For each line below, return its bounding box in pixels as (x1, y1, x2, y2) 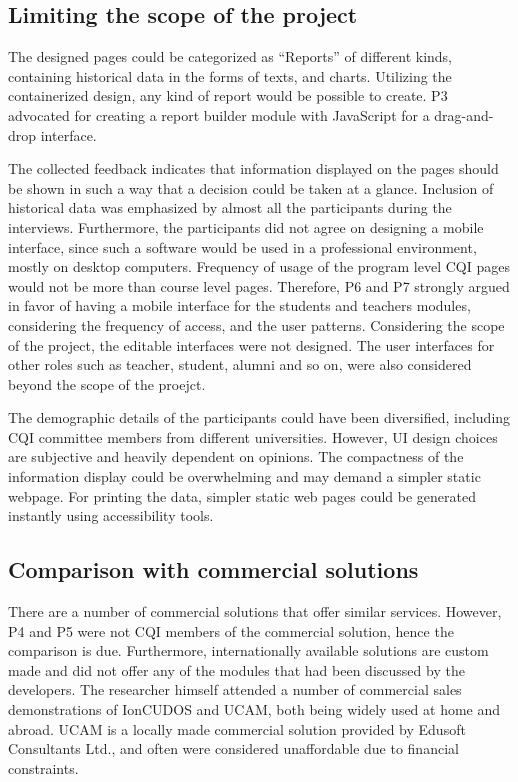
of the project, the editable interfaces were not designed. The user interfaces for (8, 334, 495, 355)
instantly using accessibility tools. (8, 505, 214, 526)
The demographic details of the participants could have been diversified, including (8, 407, 511, 428)
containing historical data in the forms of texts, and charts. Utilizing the (8, 65, 452, 86)
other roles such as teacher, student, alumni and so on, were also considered (8, 354, 472, 375)
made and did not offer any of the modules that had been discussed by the (8, 659, 465, 680)
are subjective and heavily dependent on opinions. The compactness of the (8, 446, 464, 467)
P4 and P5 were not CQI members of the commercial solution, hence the (8, 620, 454, 641)
